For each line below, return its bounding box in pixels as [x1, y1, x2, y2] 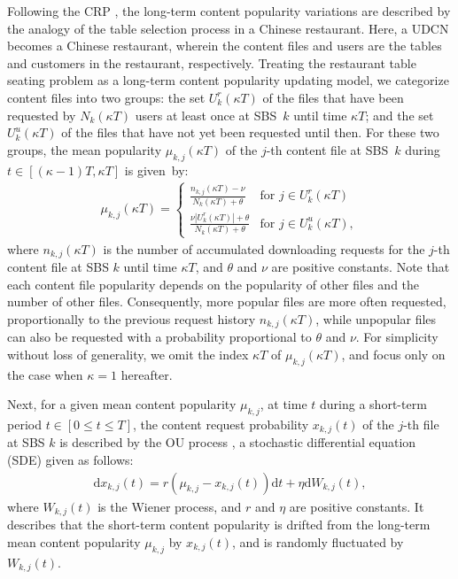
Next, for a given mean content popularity [7, 395, 237, 413]
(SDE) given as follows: [7, 451, 134, 469]
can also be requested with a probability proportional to [7, 328, 312, 346]
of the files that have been [262, 88, 404, 106]
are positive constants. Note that [271, 258, 450, 276]
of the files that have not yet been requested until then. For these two [61, 123, 439, 142]
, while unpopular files [315, 309, 437, 328]
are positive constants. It [289, 497, 424, 515]
